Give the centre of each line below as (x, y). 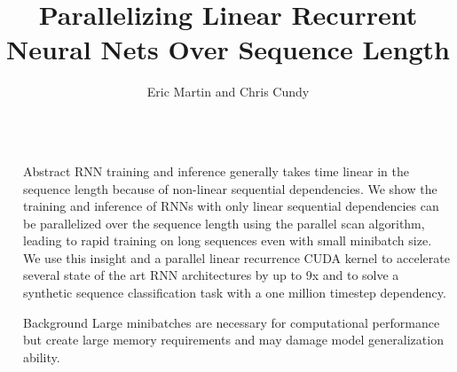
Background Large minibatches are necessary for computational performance (232, 322)
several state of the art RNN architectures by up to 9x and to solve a (211, 275)
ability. (42, 356)
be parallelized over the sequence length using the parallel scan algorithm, (224, 223)
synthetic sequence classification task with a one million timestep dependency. (235, 293)
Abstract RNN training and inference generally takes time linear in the (216, 170)
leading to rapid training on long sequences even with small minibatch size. (228, 240)
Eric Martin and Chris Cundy (228, 92)
